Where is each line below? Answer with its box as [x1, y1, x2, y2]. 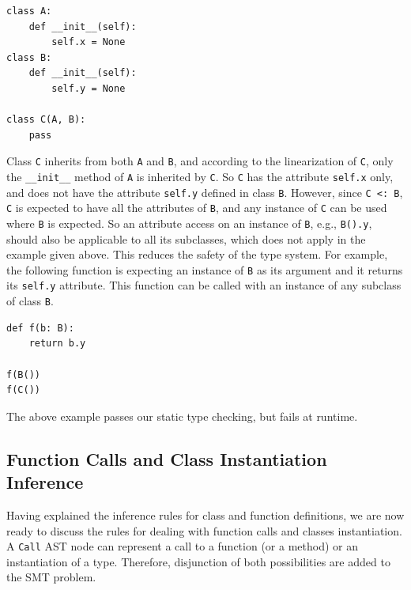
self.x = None [51, 36, 126, 48]
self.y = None [51, 82, 126, 94]
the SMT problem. [6, 569, 96, 585]
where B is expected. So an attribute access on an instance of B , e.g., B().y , [6, 214, 372, 231]
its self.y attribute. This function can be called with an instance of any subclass [6, 277, 402, 293]
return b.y [28, 338, 86, 350]
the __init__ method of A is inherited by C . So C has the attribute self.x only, [6, 168, 394, 184]
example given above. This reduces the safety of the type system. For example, [6, 246, 388, 263]
